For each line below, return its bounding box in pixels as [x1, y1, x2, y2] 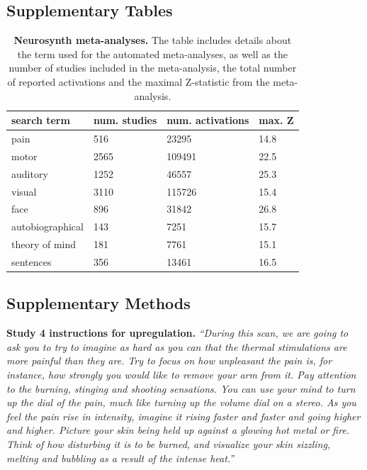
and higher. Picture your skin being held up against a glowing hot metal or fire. [6, 423, 350, 437]
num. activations [166, 113, 249, 128]
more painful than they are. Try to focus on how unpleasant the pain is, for [6, 353, 332, 368]
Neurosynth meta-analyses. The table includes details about [13, 33, 292, 47]
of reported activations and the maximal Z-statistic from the [7, 74, 270, 89]
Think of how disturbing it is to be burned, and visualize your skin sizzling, [6, 436, 331, 451]
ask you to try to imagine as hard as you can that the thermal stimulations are [6, 339, 347, 354]
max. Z [259, 113, 294, 128]
